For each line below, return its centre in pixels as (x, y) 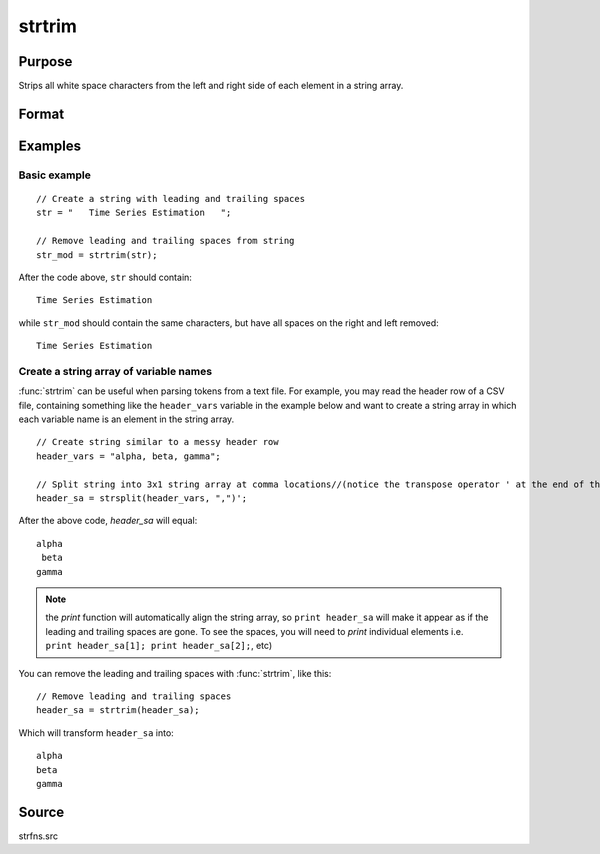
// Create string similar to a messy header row (157, 442)
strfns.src (38, 836)
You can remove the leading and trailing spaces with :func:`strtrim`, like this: (175, 673)
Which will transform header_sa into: (96, 732)
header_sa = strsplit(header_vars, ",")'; (142, 498)
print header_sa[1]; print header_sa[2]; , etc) (159, 646)
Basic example (55, 175)
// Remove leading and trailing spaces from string (165, 241)
